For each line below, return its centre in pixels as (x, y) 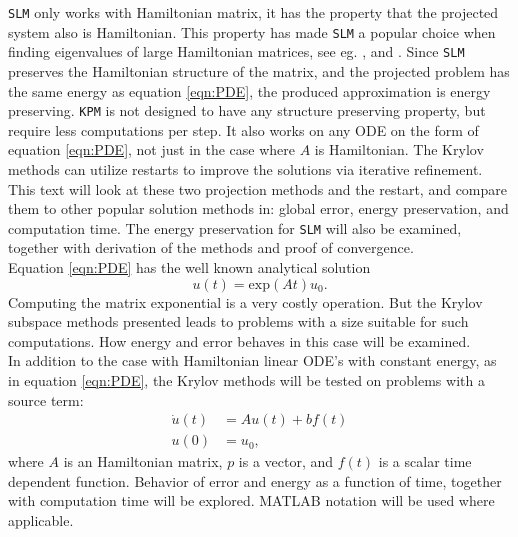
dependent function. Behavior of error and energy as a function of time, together (255, 480)
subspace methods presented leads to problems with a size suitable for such (238, 321)
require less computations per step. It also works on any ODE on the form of (243, 129)
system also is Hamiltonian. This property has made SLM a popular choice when (252, 31)
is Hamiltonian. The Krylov (399, 149)
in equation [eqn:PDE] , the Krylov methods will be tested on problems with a (246, 380)
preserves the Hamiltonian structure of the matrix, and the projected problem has (259, 70)
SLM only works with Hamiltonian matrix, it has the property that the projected (253, 12)
